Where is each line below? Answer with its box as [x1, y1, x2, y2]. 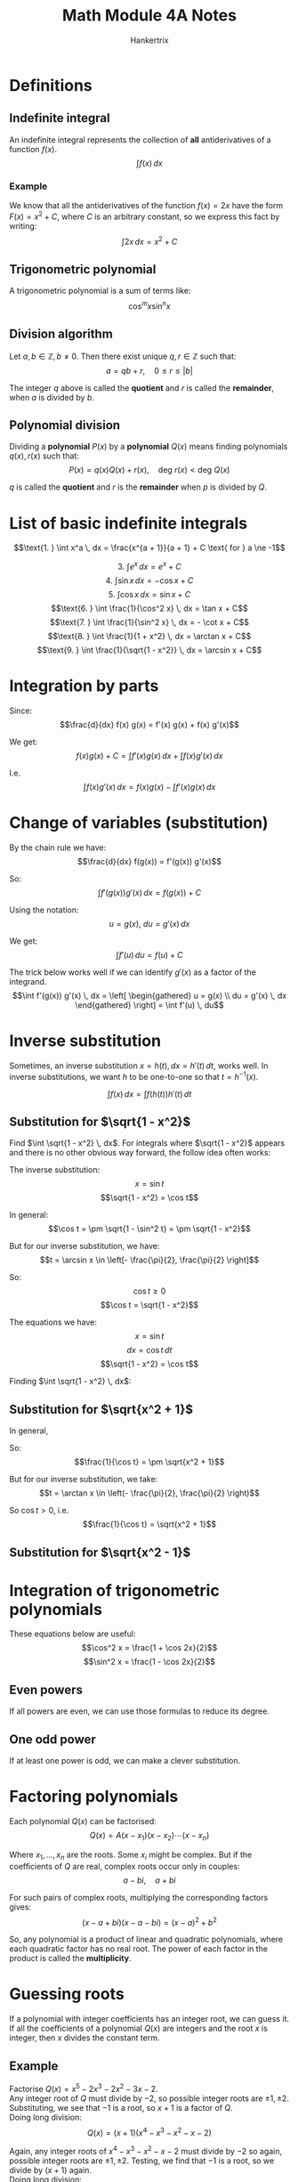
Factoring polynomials [9, 1787, 179, 1807]
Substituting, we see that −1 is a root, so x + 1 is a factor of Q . [9, 2102, 233, 2113]
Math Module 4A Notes [61, 5, 238, 26]
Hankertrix [130, 35, 169, 45]
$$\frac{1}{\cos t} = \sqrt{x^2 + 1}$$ [83, 1519, 216, 1529]
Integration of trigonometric [9, 1580, 220, 1601]
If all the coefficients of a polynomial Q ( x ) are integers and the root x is [9, 2023, 269, 2034]
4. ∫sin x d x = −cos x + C [105, 575, 194, 586]
